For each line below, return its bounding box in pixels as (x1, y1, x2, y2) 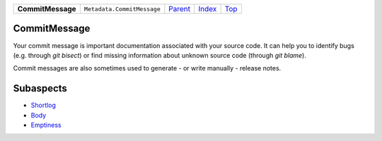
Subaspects (13, 82, 67, 94)
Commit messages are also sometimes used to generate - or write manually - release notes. (13, 64, 282, 73)
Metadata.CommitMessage (83, 5, 161, 13)
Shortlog (30, 101, 57, 109)
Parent (168, 4, 191, 13)
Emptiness (30, 121, 62, 129)
